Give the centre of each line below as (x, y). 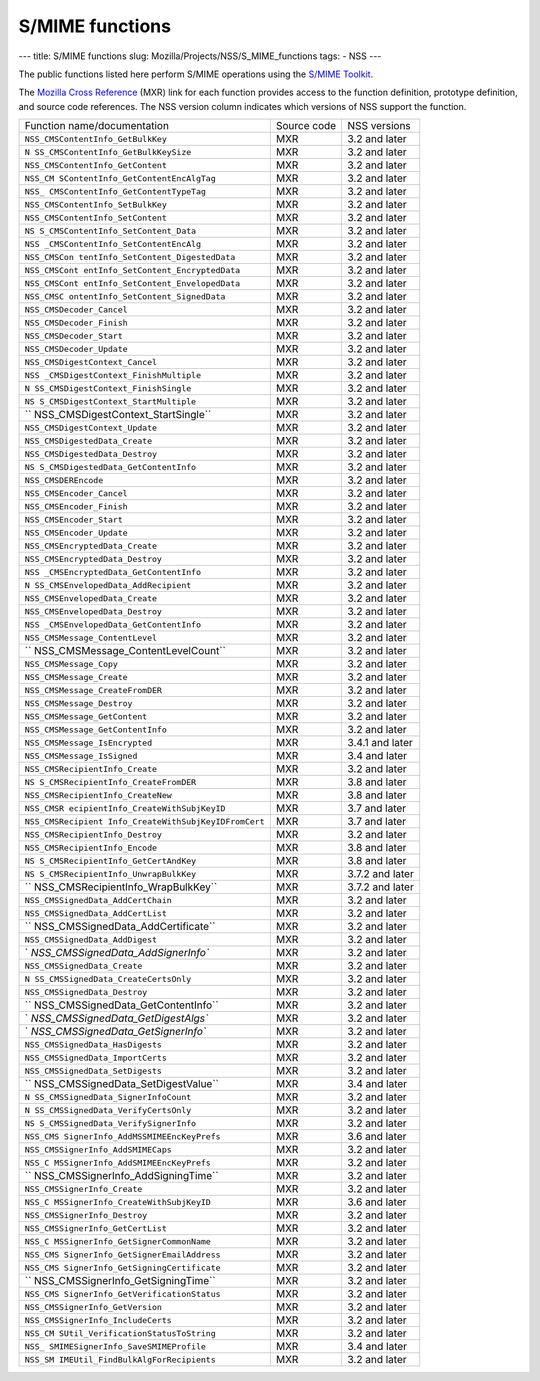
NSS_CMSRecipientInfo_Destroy (93, 834)
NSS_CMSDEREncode (64, 480)
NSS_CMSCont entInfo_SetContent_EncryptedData (132, 270)
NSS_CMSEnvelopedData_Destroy (93, 611)
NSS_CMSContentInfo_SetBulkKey (95, 204)
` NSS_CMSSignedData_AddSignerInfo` (117, 953)
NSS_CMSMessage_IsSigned (81, 755)
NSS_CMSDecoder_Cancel (76, 309)
